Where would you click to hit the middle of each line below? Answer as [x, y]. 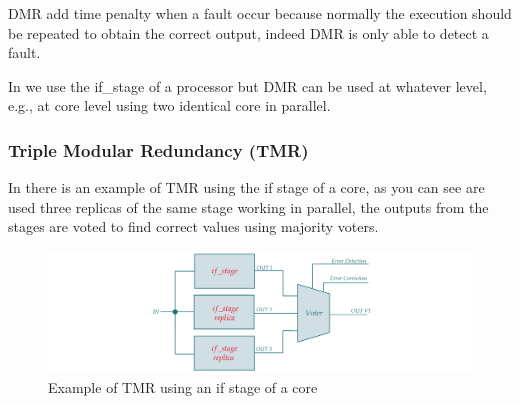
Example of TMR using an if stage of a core [183, 386]
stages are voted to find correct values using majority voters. [193, 226]
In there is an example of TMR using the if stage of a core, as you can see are [246, 187]
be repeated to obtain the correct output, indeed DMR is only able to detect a [248, 32]
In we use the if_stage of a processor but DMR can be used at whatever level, [247, 85]
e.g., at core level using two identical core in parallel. [169, 105]
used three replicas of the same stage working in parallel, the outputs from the [248, 206]
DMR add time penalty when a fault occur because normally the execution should [260, 13]
